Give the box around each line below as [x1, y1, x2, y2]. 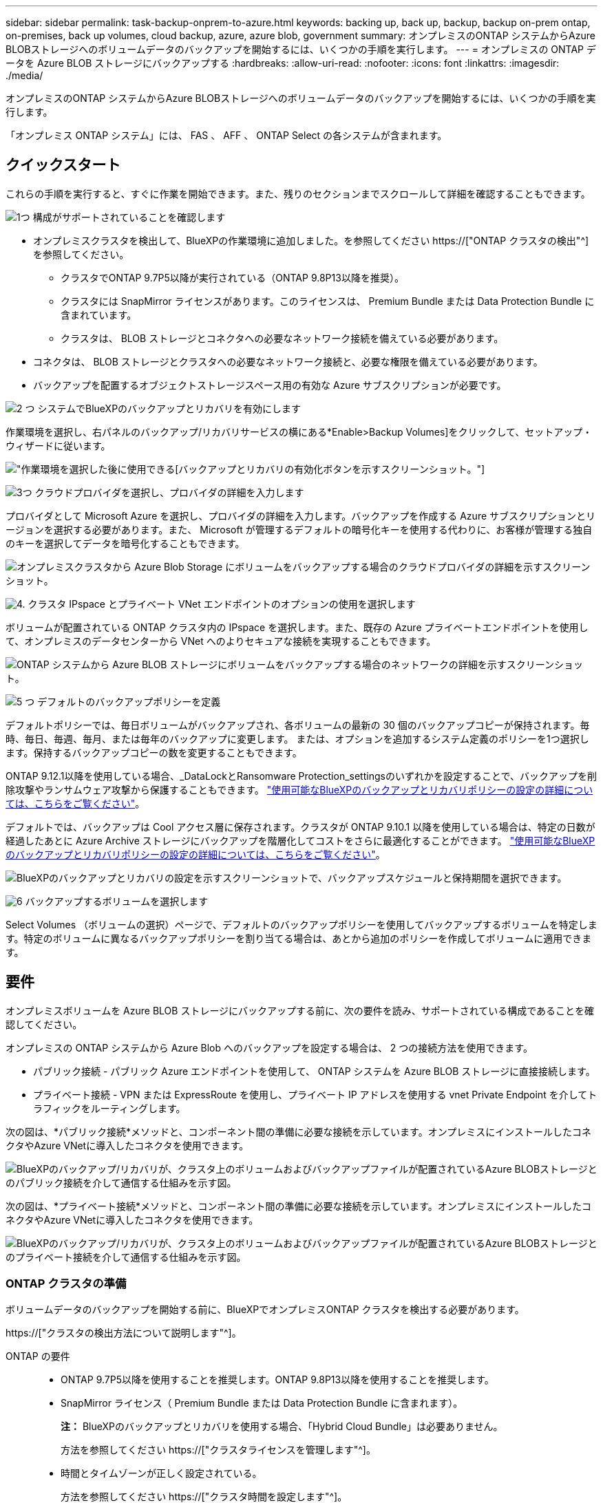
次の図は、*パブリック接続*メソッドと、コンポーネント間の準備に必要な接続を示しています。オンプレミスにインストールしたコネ [6, 1125, 591, 1138]
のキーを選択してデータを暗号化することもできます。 [6, 537, 245, 549]
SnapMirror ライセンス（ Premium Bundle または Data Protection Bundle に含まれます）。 [61, 1397, 463, 1409]
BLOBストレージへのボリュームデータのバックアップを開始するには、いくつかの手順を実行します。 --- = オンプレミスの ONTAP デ [6, 43, 596, 55]
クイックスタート [6, 156, 121, 174]
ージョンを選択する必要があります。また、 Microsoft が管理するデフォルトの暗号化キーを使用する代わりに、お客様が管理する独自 [6, 523, 593, 535]
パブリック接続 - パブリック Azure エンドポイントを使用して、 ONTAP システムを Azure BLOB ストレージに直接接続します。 [33, 1065, 595, 1077]
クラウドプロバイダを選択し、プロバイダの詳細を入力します [34, 486, 304, 498]
